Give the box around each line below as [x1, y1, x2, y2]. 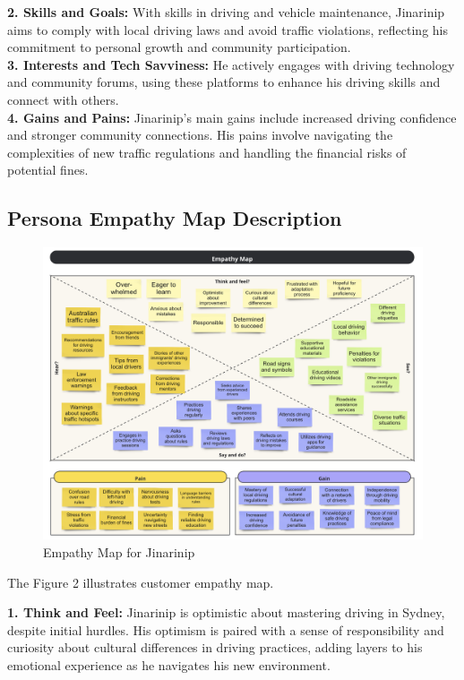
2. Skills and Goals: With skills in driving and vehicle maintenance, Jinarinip [7, 3, 445, 21]
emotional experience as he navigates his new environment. [7, 655, 331, 674]
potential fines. [7, 160, 89, 179]
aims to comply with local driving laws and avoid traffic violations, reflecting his [7, 20, 448, 39]
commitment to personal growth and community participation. [7, 38, 351, 56]
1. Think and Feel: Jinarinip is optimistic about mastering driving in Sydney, [7, 603, 445, 622]
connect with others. [7, 90, 119, 108]
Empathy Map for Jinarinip [43, 543, 195, 562]
